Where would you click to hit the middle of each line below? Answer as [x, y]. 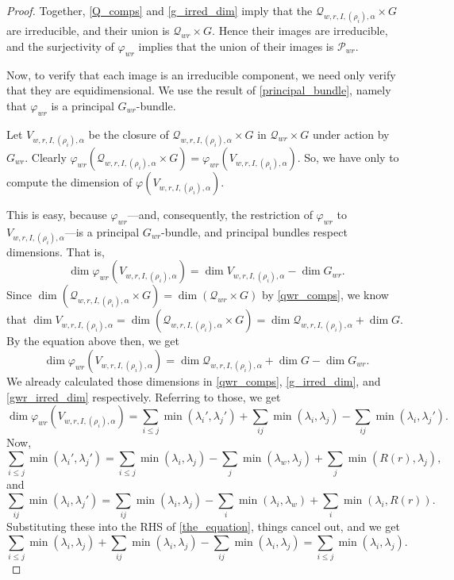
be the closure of [129, 134]
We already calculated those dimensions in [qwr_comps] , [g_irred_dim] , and [194, 380]
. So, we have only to [348, 157]
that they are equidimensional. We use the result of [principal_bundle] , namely [199, 90]
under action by [351, 134]
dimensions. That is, [56, 251]
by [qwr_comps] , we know [325, 295]
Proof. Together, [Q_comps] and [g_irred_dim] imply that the [160, 10]
